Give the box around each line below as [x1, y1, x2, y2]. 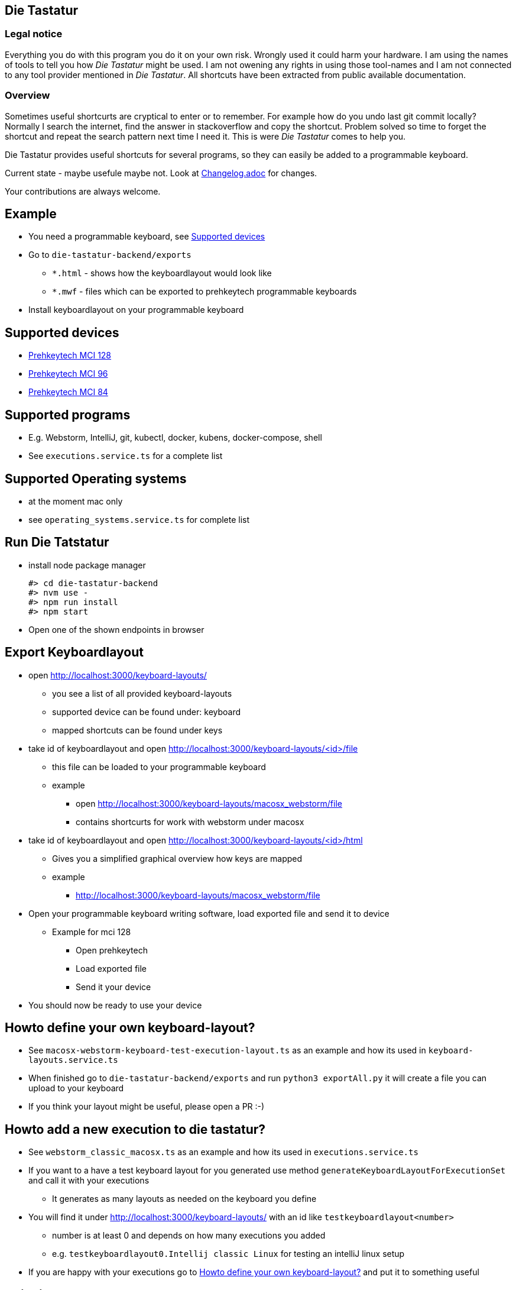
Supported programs [5, 407, 131, 422]
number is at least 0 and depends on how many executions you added [52, 1230, 326, 1241]
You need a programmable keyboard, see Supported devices [28, 231, 265, 242]
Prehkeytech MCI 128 [28, 350, 112, 361]
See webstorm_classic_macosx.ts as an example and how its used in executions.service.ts [28, 1147, 418, 1158]
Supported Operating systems [5, 471, 187, 486]
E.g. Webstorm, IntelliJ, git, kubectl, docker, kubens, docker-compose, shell [28, 432, 322, 443]
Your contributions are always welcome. [5, 186, 161, 196]
